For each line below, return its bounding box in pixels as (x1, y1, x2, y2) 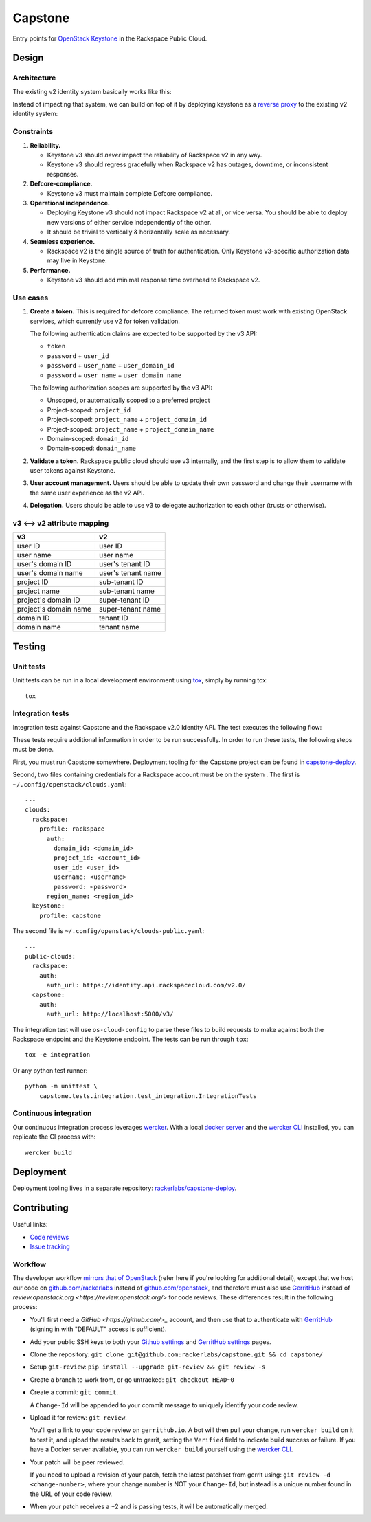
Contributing (12, 1202, 69, 1214)
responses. (47, 170, 79, 178)
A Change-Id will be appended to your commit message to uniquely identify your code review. (30, 1400, 299, 1409)
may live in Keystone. (47, 256, 108, 265)
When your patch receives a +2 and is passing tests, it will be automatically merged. (30, 1502, 268, 1511)
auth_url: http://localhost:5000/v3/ (46, 1010, 174, 1018)
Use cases (12, 293, 49, 302)
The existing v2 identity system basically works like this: (12, 87, 172, 96)
